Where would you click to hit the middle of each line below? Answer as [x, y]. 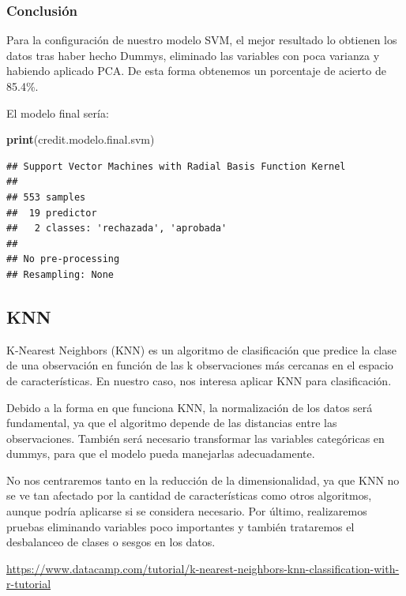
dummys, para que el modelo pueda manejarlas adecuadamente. [161, 454]
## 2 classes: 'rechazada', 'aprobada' [117, 229]
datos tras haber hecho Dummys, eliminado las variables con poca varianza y [193, 55]
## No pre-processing [63, 259]
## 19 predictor [52, 213]
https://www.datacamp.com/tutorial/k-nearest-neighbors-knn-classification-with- [203, 568]
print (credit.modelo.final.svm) [81, 139]
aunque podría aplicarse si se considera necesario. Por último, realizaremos [187, 511]
